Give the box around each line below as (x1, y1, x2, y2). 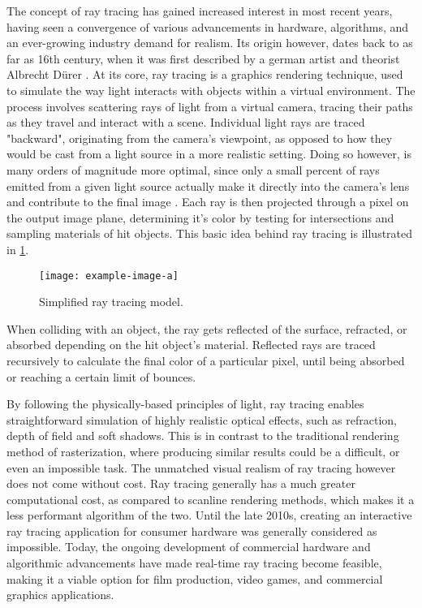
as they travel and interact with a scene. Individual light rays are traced (6, 114, 365, 131)
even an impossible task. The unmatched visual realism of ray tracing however (6, 459, 396, 476)
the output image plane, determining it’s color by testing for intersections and (6, 209, 394, 226)
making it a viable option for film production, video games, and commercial (6, 570, 383, 587)
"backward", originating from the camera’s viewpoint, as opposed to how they (6, 129, 393, 146)
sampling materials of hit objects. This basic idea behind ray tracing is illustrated (6, 225, 413, 242)
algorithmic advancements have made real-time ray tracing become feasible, (6, 554, 382, 571)
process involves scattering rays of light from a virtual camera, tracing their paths (6, 97, 413, 114)
